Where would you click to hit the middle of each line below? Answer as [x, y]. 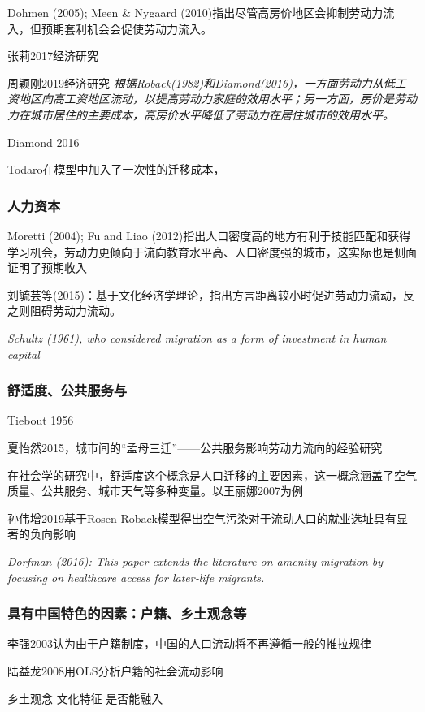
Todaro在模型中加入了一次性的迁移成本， [116, 169]
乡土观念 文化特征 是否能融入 [85, 698]
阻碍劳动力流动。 [75, 311]
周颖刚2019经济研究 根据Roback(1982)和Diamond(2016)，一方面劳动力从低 [201, 82]
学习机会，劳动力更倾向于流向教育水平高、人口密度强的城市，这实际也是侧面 [212, 251]
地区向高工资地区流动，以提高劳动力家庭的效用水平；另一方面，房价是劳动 [217, 99]
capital [24, 354]
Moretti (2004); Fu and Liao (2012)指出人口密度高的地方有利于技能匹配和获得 [209, 235]
